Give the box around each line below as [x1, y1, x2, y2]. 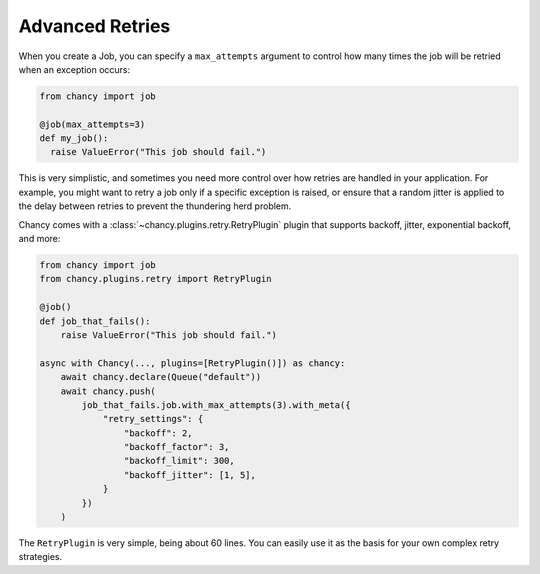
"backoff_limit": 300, [123, 455, 235, 467]
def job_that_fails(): [39, 315, 151, 327]
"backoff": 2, [123, 427, 194, 439]
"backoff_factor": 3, [123, 441, 230, 453]
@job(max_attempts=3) [39, 118, 146, 130]
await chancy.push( [60, 385, 157, 397]
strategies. [18, 551, 63, 563]
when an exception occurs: [18, 63, 131, 75]
